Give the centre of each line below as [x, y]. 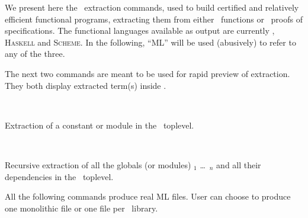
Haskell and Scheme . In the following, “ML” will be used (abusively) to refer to [150, 42]
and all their [239, 164]
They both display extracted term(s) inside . [86, 85]
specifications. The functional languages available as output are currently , [140, 31]
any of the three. [35, 54]
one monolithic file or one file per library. [81, 208]
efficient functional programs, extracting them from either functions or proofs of [154, 19]
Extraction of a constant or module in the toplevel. [100, 125]
